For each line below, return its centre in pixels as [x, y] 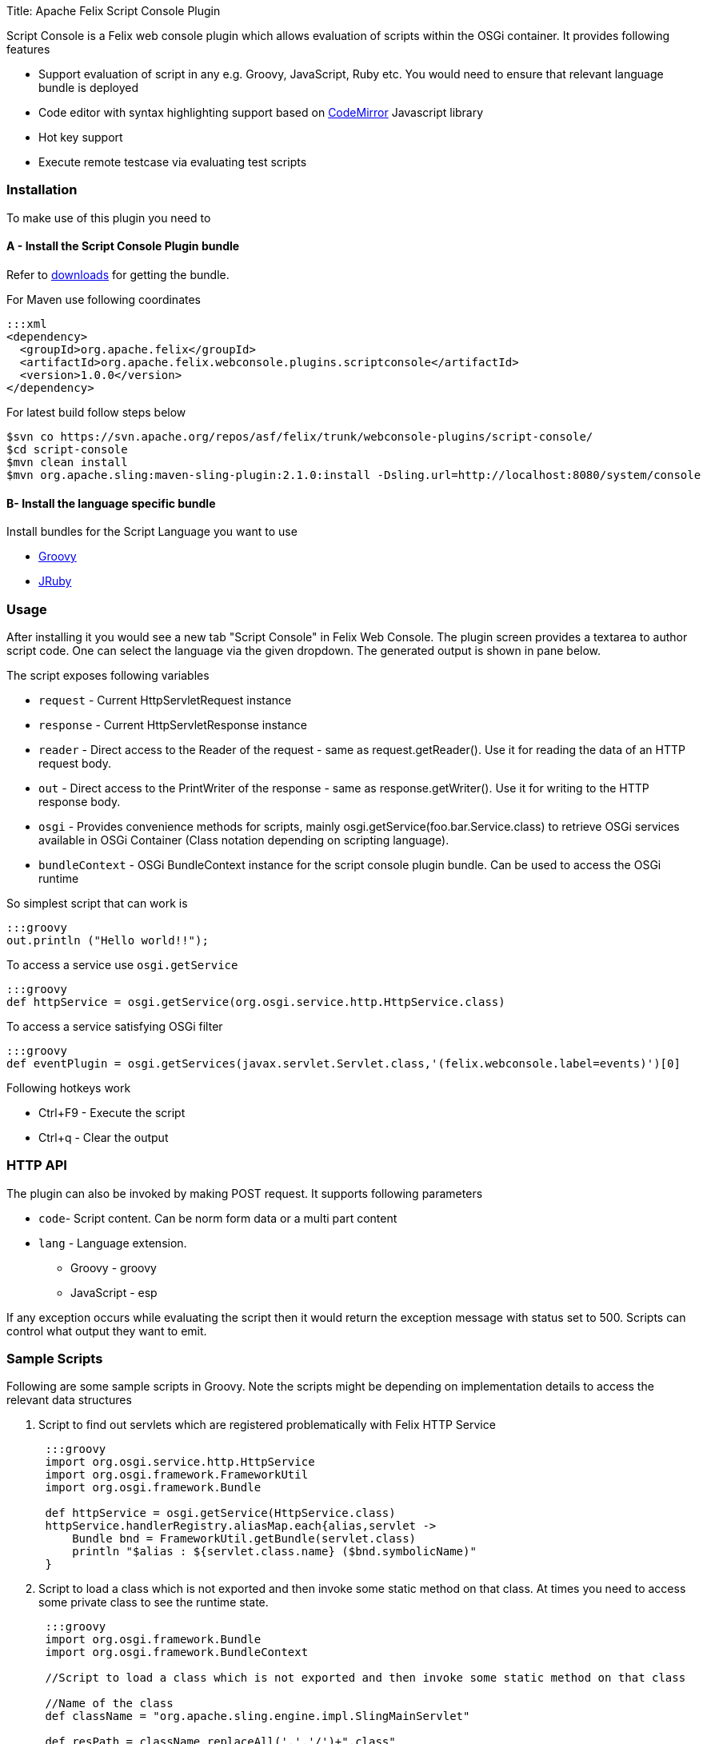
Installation [42, 190]
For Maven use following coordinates [104, 299]
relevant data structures [69, 1400]
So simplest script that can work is [97, 903]
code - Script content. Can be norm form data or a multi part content [218, 1218]
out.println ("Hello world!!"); [108, 940]
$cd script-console [67, 449]
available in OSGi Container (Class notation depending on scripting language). [244, 840]
